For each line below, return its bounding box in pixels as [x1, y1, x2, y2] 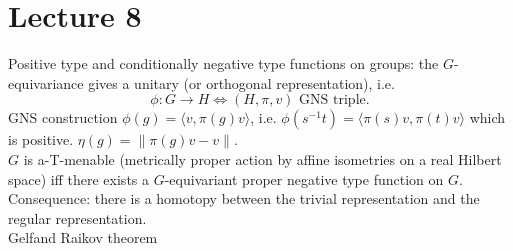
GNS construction [8, 107, 118, 128]
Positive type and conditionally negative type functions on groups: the [8, 53, 439, 74]
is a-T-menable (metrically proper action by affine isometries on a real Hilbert [23, 148, 502, 169]
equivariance [8, 72, 84, 93]
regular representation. [8, 207, 147, 228]
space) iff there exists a [8, 168, 150, 189]
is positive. [8, 129, 74, 150]
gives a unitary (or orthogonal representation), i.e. [88, 72, 395, 93]
